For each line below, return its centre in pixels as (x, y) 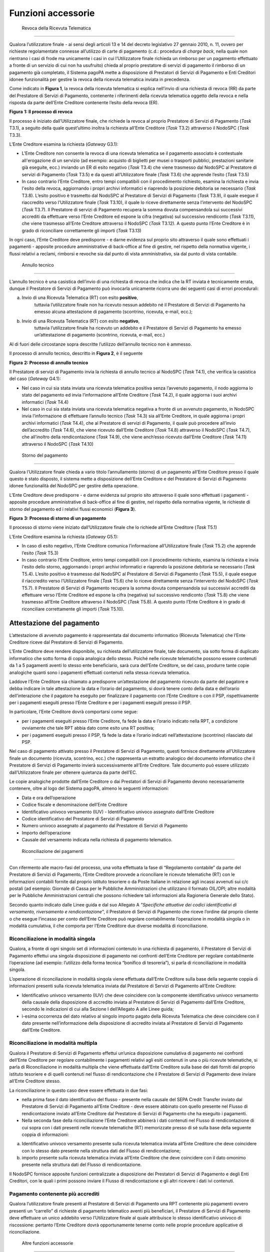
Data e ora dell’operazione (49, 798)
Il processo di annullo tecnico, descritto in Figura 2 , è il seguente (76, 354)
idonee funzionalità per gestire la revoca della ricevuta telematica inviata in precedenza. (100, 79)
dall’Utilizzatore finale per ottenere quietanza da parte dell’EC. (73, 772)
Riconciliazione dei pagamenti (52, 851)
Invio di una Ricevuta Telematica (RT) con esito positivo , (80, 297)
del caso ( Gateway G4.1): (35, 379)
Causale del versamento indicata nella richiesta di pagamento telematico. (97, 840)
